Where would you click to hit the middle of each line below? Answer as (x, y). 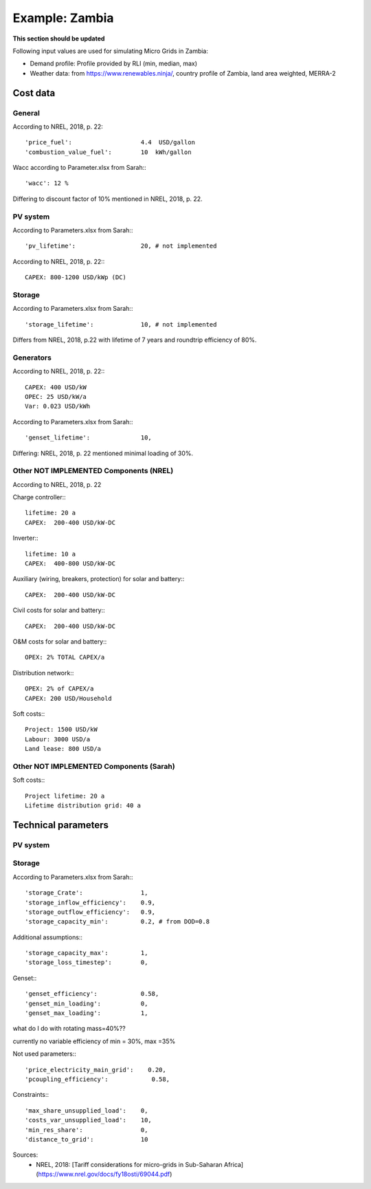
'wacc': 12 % (47, 183)
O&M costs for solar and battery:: (60, 641)
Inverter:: (26, 538)
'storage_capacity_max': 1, (87, 953)
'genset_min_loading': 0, (87, 1003)
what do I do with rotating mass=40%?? (69, 1029)
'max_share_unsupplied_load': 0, (87, 1110)
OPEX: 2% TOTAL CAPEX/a (65, 657)
